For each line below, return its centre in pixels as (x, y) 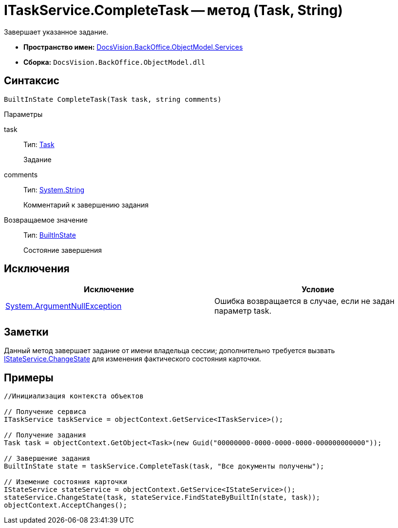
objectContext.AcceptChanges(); (66, 505)
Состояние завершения (63, 250)
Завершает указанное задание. (56, 32)
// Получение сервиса (45, 412)
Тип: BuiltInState (50, 235)
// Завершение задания (47, 459)
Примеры (29, 377)
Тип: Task (39, 144)
